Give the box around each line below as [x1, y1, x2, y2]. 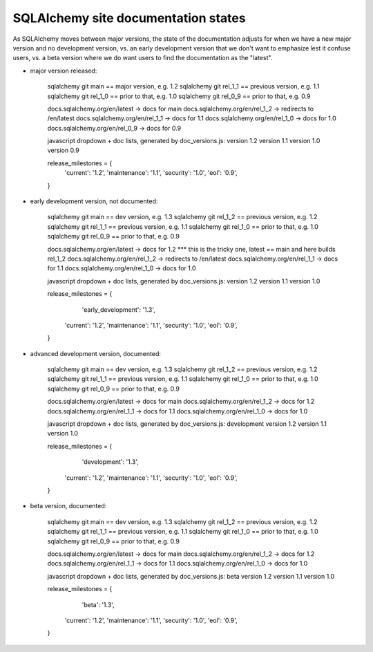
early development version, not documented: [30, 197, 158, 205]
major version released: [30, 66, 97, 75]
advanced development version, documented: [30, 349, 162, 357]
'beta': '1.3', [82, 600, 115, 608]
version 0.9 [47, 146, 79, 155]
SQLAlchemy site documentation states [12, 10, 246, 26]
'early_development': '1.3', [82, 305, 155, 314]
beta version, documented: [30, 502, 107, 510]
